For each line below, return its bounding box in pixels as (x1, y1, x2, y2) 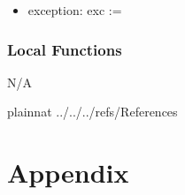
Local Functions (7, 38, 122, 60)
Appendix (7, 154, 129, 191)
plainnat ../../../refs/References (7, 102, 178, 121)
